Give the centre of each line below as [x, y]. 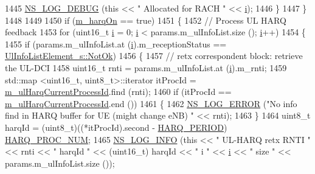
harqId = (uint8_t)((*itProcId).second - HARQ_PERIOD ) [116, 127]
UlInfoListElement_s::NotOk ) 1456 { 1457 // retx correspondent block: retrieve [154, 56]
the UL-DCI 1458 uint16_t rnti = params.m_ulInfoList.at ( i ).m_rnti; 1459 [146, 67]
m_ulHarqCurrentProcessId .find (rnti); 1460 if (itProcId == [118, 92]
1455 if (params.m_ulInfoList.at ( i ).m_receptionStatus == [116, 43]
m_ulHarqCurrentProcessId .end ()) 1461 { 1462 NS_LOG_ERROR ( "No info [151, 103]
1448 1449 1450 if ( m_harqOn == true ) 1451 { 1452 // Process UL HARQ [146, 20]
